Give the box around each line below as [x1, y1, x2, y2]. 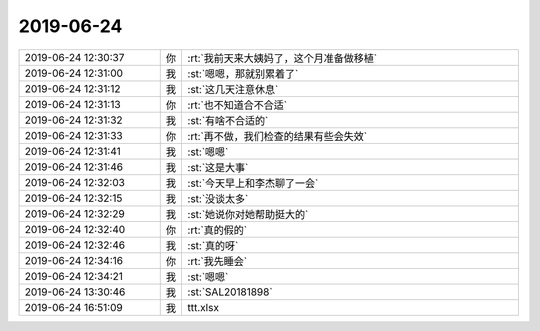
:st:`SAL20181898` [187, 285, 274, 299]
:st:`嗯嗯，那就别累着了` [187, 66, 299, 80]
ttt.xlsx [187, 300, 220, 314]
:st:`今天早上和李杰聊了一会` [187, 176, 319, 190]
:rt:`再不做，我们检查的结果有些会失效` [187, 129, 368, 143]
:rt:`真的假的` [187, 223, 248, 237]
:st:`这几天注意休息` [187, 82, 279, 96]
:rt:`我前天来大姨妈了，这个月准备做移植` [187, 51, 378, 65]
